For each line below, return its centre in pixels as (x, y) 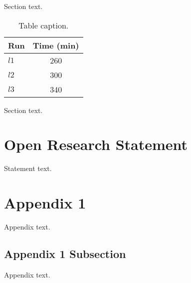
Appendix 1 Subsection (65, 254)
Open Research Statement (96, 144)
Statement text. (28, 168)
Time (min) (56, 45)
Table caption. (44, 25)
